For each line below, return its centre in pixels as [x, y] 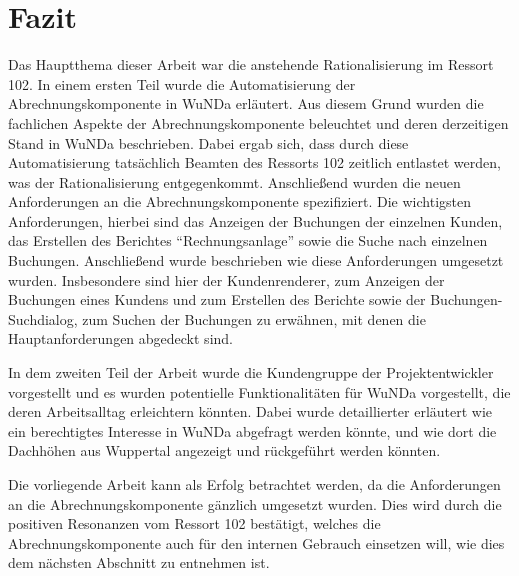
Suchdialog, [43, 318]
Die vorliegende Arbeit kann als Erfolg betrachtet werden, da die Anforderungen [254, 484]
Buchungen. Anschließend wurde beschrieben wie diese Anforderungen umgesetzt [256, 260]
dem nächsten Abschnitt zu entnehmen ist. [139, 562]
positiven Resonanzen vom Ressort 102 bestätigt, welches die [194, 523]
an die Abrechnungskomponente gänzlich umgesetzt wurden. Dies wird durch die [255, 503]
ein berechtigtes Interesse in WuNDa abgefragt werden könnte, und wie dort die [252, 430]
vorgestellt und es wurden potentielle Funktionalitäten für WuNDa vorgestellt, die [259, 391]
